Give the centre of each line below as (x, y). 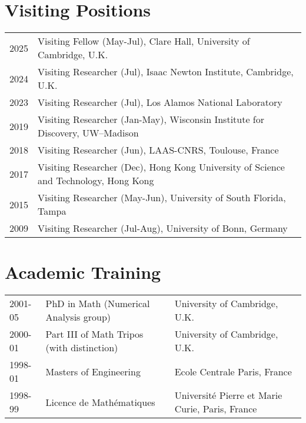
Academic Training (83, 272)
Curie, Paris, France (216, 409)
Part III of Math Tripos (94, 334)
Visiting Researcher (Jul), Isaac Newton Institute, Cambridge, (166, 72)
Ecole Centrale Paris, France (233, 371)
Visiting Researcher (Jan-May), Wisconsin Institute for (151, 119)
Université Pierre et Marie (228, 395)
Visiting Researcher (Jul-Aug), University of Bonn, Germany (163, 228)
